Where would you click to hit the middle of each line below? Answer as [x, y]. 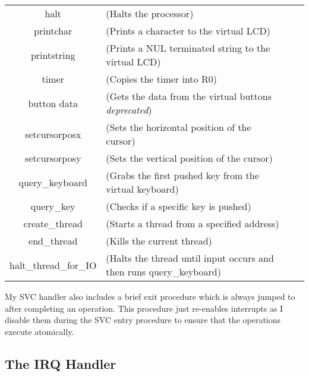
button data [53, 103]
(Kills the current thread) [159, 241]
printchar [53, 31]
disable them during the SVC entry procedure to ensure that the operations [143, 320]
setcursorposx [53, 134]
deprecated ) [129, 110]
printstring [53, 55]
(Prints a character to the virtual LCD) [188, 31]
